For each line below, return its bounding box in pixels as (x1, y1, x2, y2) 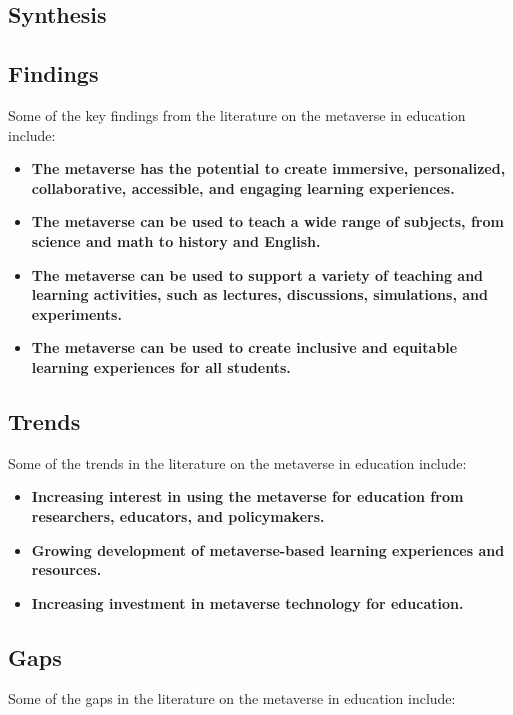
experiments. (31, 303, 122, 324)
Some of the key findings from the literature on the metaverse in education (8, 104, 466, 125)
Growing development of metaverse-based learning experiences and (31, 539, 505, 560)
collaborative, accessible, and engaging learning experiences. (31, 177, 455, 198)
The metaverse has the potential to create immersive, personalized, (31, 158, 506, 179)
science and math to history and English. (31, 230, 321, 251)
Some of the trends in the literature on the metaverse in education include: (8, 452, 467, 473)
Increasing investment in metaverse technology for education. (31, 592, 464, 613)
